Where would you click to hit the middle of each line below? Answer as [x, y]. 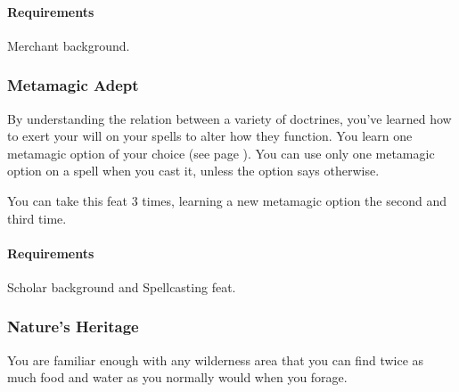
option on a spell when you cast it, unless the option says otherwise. [193, 171]
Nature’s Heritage [73, 327]
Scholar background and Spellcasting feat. [122, 286]
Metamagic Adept [73, 85]
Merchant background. [69, 45]
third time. [37, 218]
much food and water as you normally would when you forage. [177, 377]
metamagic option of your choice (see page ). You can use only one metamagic [221, 153]
